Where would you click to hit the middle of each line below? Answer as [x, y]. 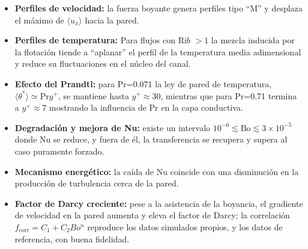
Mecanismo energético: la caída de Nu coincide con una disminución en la [157, 171]
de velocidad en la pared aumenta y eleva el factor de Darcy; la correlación [152, 215]
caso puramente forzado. [59, 151]
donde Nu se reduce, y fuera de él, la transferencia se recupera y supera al [151, 139]
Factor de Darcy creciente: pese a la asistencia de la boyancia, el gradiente [159, 203]
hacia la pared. [112, 20]
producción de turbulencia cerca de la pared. [97, 183]
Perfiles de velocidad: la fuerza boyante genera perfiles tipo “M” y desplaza [159, 8]
